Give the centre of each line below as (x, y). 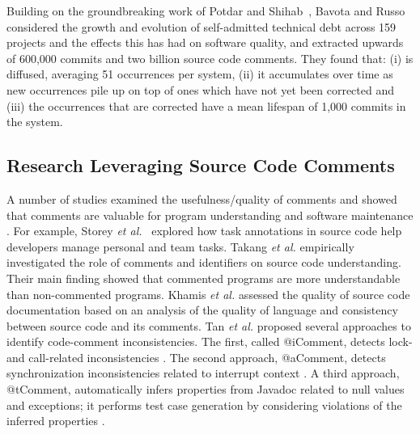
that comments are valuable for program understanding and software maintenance (210, 215)
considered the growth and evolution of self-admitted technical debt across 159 (202, 26)
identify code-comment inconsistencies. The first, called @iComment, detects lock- (210, 341)
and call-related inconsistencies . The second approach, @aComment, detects (196, 357)
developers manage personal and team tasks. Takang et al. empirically (180, 246)
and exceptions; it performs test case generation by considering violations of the (204, 405)
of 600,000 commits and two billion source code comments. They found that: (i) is (210, 58)
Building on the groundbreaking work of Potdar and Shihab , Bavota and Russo (206, 11)
